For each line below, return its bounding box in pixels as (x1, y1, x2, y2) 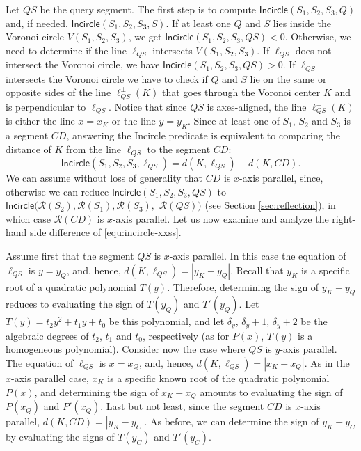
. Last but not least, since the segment (100, 399, 264, 413)
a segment (6, 127, 49, 142)
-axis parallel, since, (239, 171, 323, 185)
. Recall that (230, 262, 284, 277)
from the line (66, 141, 122, 156)
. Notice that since (109, 99, 187, 113)
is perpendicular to (6, 99, 86, 113)
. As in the (304, 356, 350, 370)
